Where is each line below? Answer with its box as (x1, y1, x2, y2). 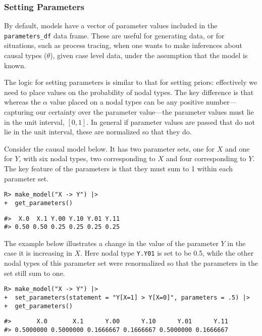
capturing (4, 107, 34, 117)
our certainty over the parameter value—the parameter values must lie (36, 107, 254, 117)
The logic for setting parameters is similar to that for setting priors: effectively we (4, 77, 257, 87)
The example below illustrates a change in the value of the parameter (4, 237, 219, 248)
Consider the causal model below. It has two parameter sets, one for (4, 143, 215, 154)
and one (225, 143, 250, 154)
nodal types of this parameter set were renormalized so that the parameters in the (4, 258, 258, 268)
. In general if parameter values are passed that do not (86, 116, 255, 127)
